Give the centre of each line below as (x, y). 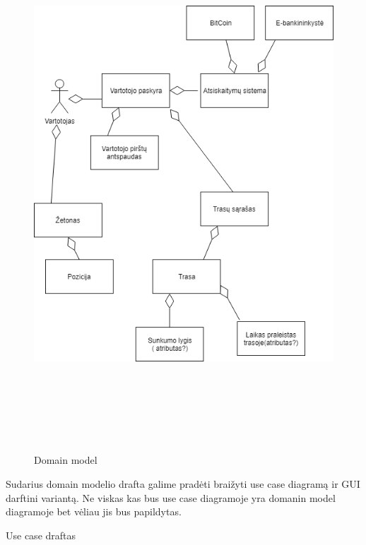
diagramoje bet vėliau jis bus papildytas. (94, 511)
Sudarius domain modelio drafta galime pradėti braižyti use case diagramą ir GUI (183, 484)
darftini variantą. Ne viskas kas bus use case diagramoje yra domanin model (171, 497)
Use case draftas (41, 535)
